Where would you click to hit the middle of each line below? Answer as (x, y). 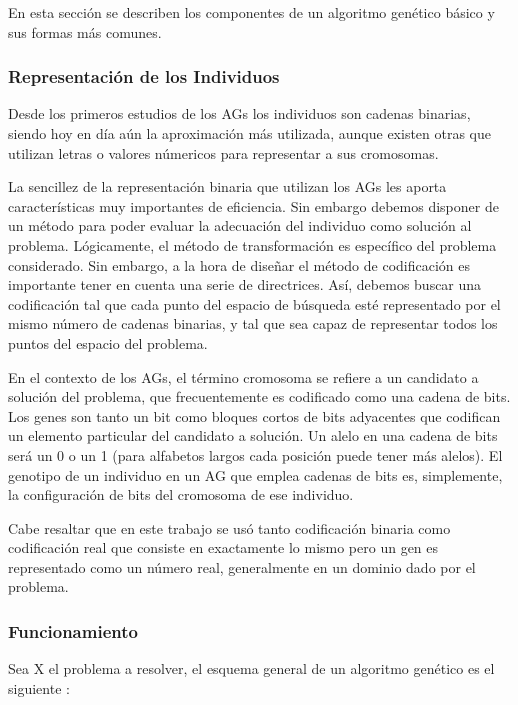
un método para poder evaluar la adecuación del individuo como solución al (240, 225)
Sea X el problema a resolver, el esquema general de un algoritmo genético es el (251, 668)
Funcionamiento (73, 630)
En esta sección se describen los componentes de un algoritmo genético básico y (251, 12)
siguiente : (39, 687)
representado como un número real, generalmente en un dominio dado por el (242, 566)
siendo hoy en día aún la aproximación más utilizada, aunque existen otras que (250, 133)
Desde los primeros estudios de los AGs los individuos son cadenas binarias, (239, 113)
